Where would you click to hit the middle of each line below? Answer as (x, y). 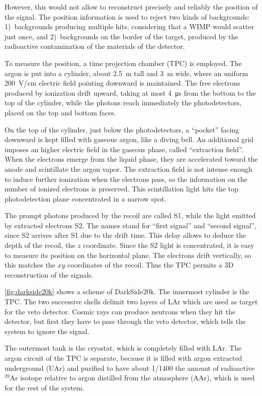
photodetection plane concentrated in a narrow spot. (85, 198)
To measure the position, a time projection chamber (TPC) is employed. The (123, 63)
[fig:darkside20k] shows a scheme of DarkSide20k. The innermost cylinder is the (127, 291)
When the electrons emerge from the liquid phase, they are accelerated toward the (131, 159)
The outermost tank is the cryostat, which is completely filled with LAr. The (123, 348)
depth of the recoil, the (40, 245)
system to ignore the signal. (47, 331)
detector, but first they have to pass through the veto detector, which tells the (125, 321)
